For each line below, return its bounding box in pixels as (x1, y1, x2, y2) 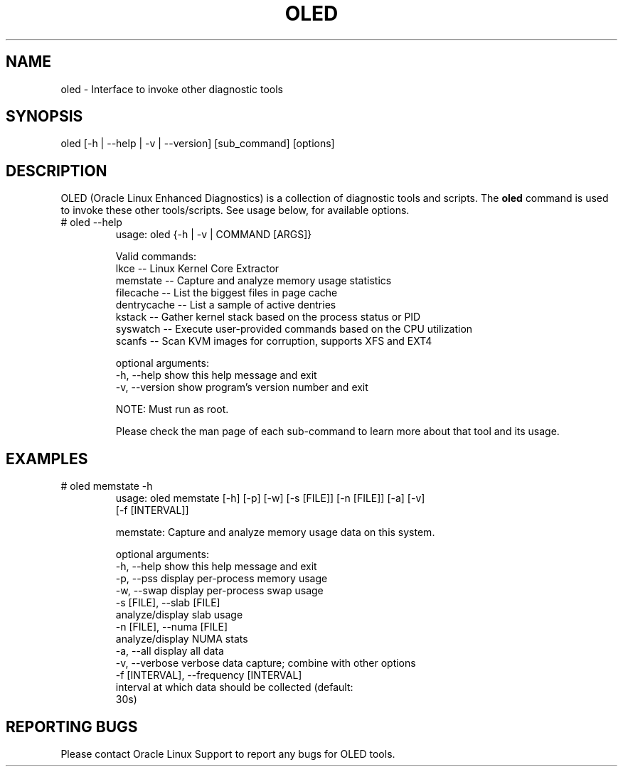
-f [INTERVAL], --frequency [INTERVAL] (115, 669, 302, 682)
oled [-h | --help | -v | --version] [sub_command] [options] (60, 137, 335, 150)
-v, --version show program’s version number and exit (115, 381, 368, 394)
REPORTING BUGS (6, 717, 138, 736)
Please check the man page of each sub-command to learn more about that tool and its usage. (115, 425, 560, 438)
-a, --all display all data (115, 645, 224, 658)
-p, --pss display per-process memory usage (115, 572, 328, 585)
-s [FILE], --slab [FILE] (115, 596, 220, 609)
